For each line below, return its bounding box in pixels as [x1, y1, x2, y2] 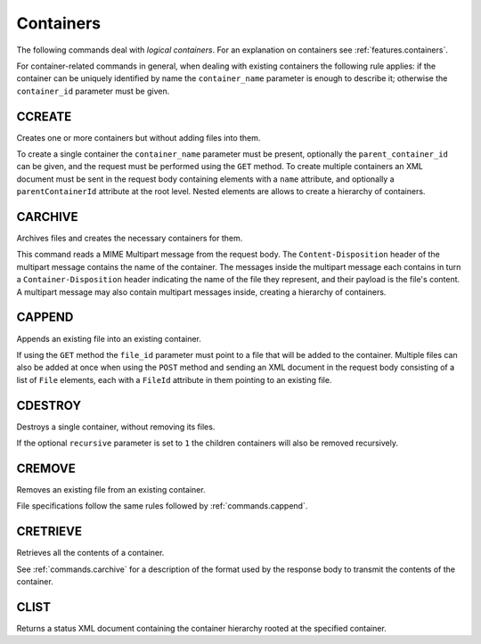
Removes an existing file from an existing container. [16, 484, 206, 494]
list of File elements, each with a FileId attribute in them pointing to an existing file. [16, 374, 332, 385]
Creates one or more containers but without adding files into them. [16, 132, 261, 143]
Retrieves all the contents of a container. [16, 548, 165, 558]
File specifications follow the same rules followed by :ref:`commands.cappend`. [16, 501, 308, 511]
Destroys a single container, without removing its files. [16, 421, 216, 432]
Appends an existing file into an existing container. [16, 333, 202, 344]
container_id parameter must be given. [16, 86, 170, 96]
